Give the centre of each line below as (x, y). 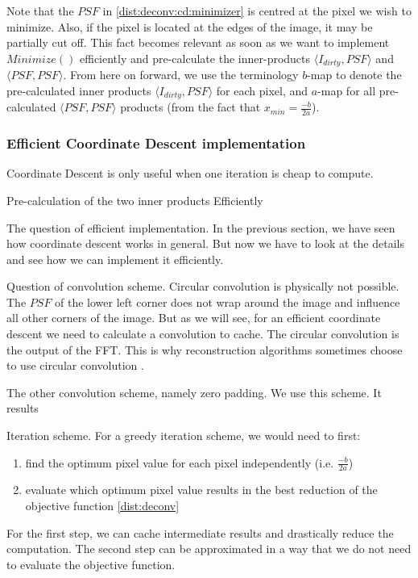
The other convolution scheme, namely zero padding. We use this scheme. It (194, 392)
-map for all (347, 90)
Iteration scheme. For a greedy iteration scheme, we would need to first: (184, 436)
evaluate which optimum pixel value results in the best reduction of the (201, 490)
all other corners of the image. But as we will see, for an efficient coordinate (194, 318)
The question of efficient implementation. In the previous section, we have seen (201, 227)
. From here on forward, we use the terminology (181, 75)
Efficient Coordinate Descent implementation (156, 143)
